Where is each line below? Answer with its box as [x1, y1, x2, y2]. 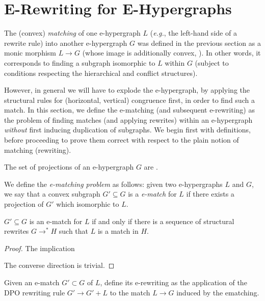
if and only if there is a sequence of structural [92, 215, 234, 226]
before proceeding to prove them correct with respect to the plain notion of [4, 134, 239, 145]
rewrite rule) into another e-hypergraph [4, 37, 127, 48]
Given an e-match [4, 277, 60, 287]
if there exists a [186, 188, 234, 199]
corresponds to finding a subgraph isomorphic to [4, 57, 155, 68]
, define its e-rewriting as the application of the [100, 277, 247, 287]
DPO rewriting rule [4, 287, 65, 297]
